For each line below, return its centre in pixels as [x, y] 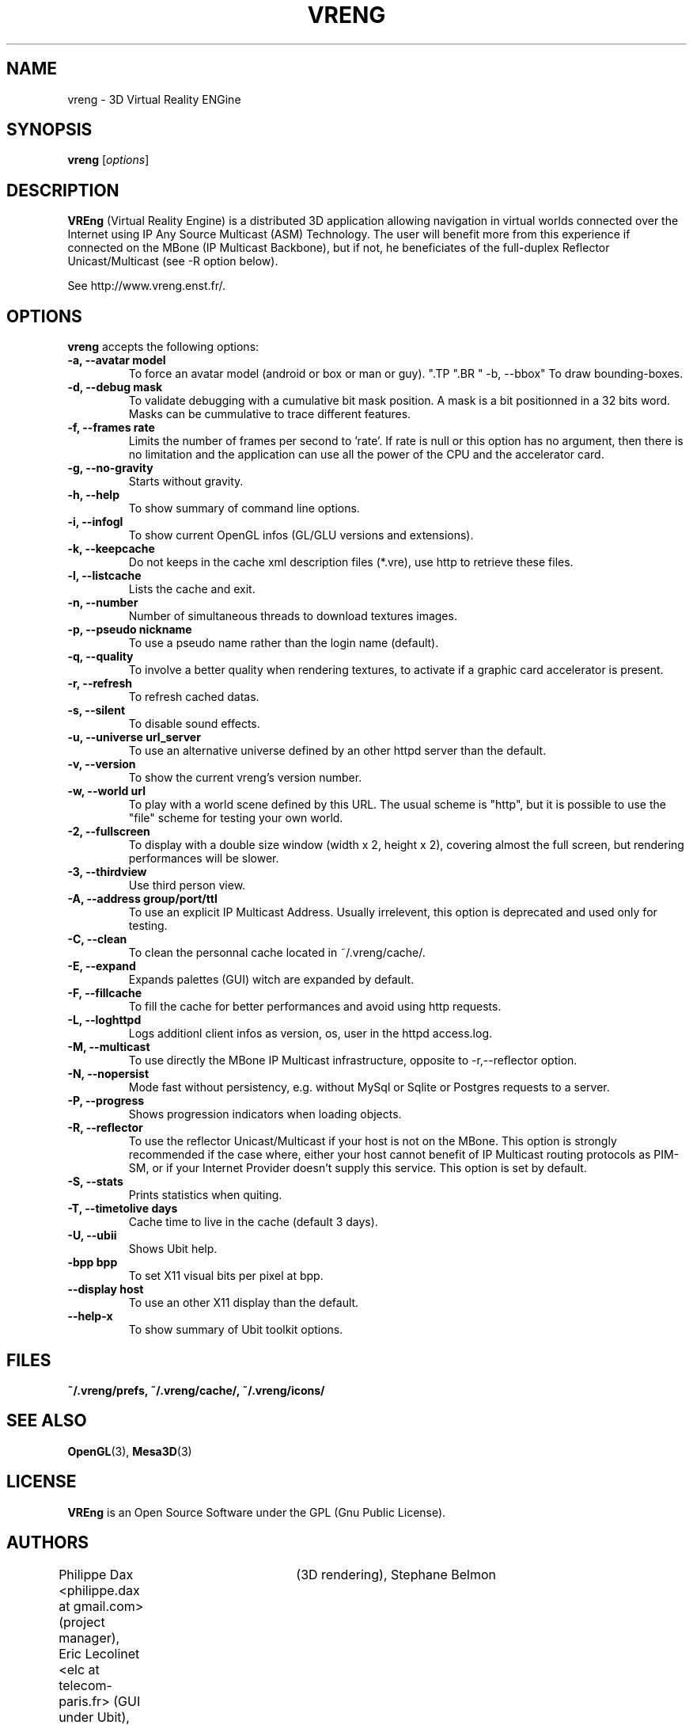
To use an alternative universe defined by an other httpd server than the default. [337, 751]
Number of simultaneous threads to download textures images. [293, 616]
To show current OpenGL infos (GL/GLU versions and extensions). [301, 535]
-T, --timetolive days [123, 1209]
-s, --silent [97, 710]
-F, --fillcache [105, 993]
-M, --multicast [109, 1047]
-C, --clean [97, 939]
